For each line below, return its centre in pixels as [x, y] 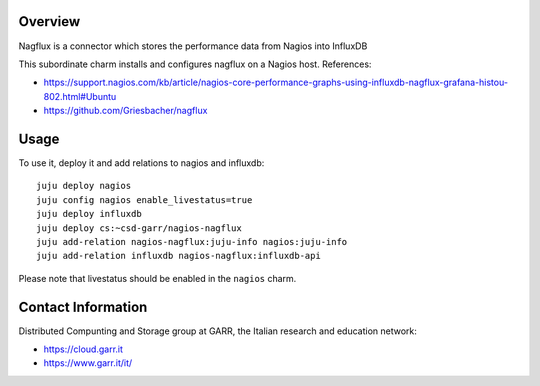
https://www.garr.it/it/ [88, 363]
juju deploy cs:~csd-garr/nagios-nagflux [139, 228]
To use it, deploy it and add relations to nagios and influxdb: [141, 162]
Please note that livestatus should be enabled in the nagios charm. [157, 278]
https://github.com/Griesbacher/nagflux [125, 111]
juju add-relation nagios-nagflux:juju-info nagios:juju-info [192, 241]
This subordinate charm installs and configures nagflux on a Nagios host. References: [195, 64]
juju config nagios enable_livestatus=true [144, 199]
